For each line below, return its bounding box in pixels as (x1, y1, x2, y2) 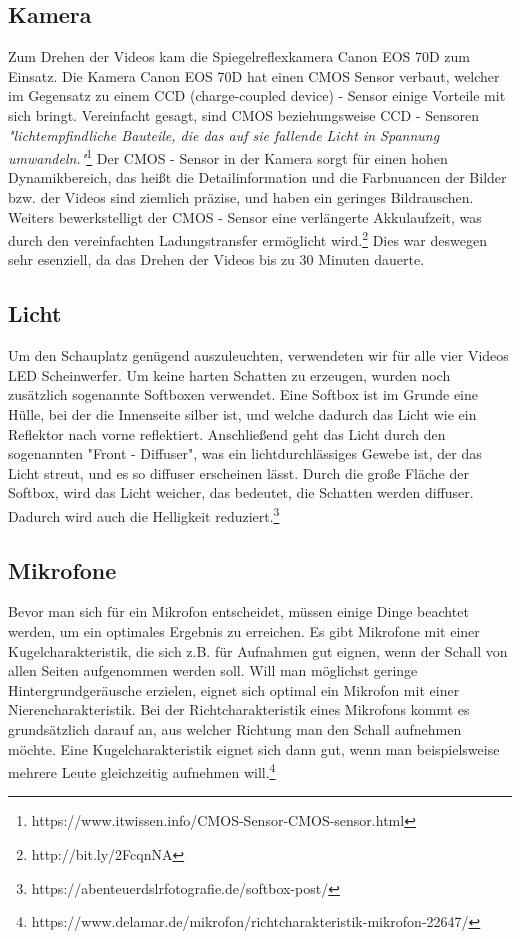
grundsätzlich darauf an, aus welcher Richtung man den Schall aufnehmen (8, 719, 462, 740)
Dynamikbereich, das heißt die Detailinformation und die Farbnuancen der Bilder (8, 167, 507, 188)
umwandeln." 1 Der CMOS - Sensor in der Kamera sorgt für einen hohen (8, 145, 448, 168)
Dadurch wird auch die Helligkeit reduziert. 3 (8, 503, 280, 526)
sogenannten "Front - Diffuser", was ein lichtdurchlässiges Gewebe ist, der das (8, 443, 482, 464)
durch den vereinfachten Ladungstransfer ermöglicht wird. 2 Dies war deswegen (8, 227, 487, 250)
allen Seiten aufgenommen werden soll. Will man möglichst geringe (8, 660, 418, 681)
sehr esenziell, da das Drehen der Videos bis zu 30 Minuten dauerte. (8, 249, 425, 270)
